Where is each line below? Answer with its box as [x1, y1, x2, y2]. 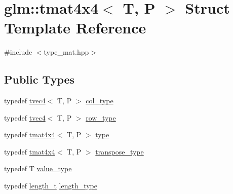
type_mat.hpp [44, 47, 89, 57]
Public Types [4, 71, 75, 87]
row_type [86, 112, 116, 123]
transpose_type [95, 146, 144, 157]
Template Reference [4, 17, 146, 38]
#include [4, 47, 32, 57]
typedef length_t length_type [4, 180, 98, 191]
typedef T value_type [4, 163, 72, 174]
